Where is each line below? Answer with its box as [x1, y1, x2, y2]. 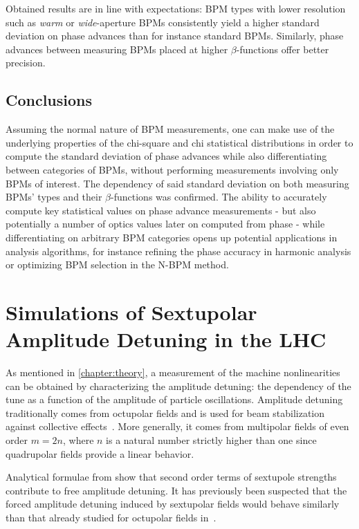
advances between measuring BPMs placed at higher [6, 41, 228, 56]
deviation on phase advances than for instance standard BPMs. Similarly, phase [6, 28, 344, 43]
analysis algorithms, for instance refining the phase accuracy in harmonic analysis [6, 243, 351, 258]
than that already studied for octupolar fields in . [6, 510, 217, 524]
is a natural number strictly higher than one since [106, 432, 317, 447]
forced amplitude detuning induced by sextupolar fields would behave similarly [6, 496, 340, 511]
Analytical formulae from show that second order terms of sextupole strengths [6, 470, 337, 484]
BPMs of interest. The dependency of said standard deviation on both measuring [6, 176, 349, 190]
